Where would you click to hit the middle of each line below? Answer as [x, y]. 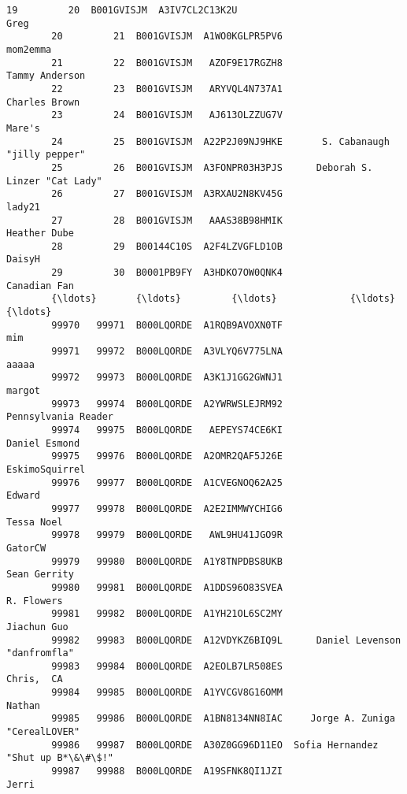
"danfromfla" [40, 653]
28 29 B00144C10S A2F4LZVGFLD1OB [167, 246]
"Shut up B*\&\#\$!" [60, 758]
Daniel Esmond [43, 443]
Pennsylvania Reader [60, 417]
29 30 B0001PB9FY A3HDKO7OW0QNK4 [167, 273]
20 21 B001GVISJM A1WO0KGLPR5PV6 [167, 37]
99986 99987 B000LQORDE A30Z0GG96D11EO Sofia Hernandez [215, 745]
